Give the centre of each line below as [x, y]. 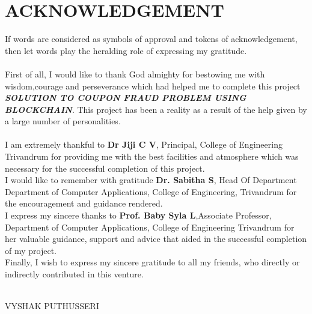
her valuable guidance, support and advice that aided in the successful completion [156, 239]
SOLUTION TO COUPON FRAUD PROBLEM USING [126, 98]
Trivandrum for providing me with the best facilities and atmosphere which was [152, 156]
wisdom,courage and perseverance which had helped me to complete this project [153, 86]
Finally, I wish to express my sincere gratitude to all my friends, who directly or [152, 262]
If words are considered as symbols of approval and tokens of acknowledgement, [151, 39]
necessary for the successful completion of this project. [105, 168]
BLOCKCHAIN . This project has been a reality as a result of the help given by [156, 109]
